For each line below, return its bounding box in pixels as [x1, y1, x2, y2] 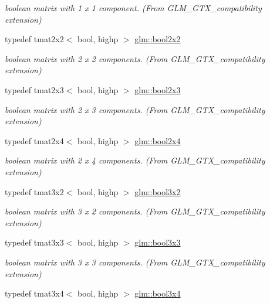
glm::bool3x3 [134, 236, 181, 248]
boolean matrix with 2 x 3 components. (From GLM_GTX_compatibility [5, 103, 265, 115]
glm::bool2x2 [134, 33, 181, 45]
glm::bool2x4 [134, 134, 181, 147]
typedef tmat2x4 [5, 134, 64, 147]
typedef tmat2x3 [5, 83, 64, 96]
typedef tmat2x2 [5, 33, 64, 45]
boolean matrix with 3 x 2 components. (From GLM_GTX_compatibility [5, 205, 265, 217]
